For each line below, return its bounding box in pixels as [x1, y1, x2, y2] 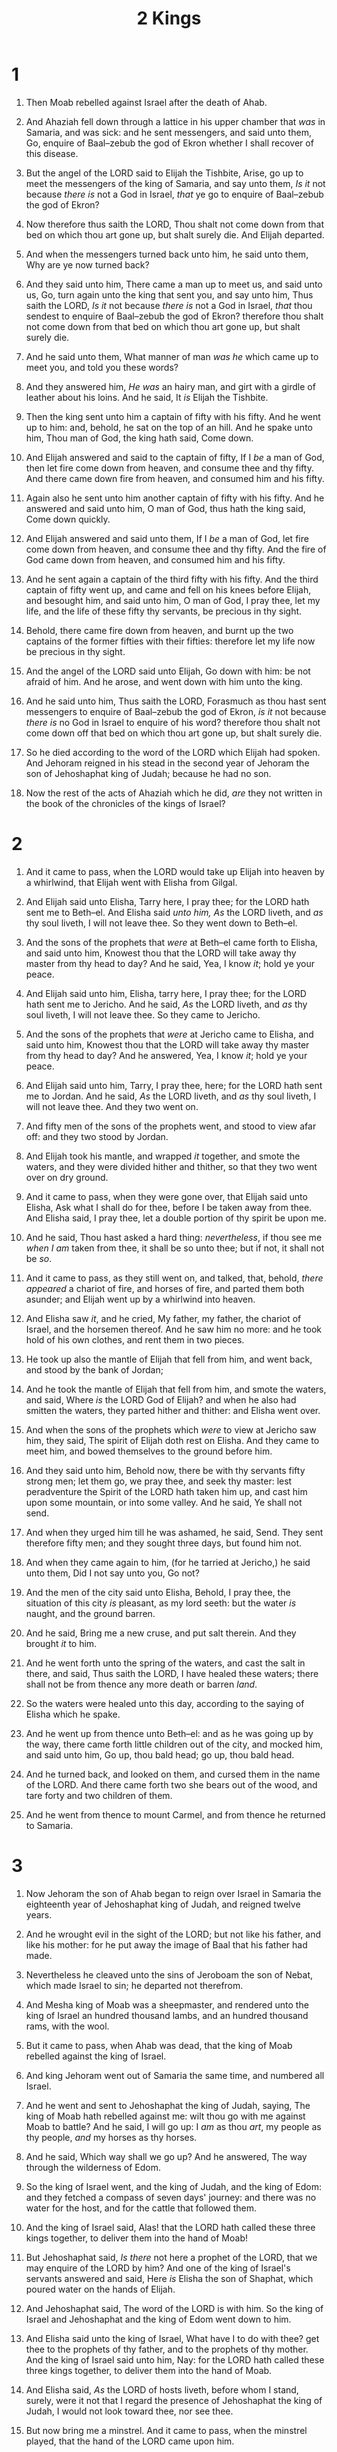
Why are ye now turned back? [25, 258, 150, 271]
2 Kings [136, 7, 202, 30]
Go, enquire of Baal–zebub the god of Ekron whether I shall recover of [25, 137, 314, 149]
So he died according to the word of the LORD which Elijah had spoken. [25, 746, 321, 758]
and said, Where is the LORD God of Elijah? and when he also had [25, 1393, 297, 1406]
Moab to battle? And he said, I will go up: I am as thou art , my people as [25, 2120, 322, 2132]
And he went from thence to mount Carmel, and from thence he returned [25, 1808, 326, 1821]
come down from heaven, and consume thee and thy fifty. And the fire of [25, 543, 327, 555]
